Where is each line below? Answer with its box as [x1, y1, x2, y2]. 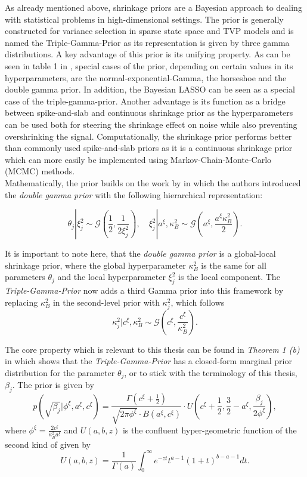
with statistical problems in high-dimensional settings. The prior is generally [5, 13, 284, 25]
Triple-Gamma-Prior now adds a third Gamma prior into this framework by [5, 284, 284, 297]
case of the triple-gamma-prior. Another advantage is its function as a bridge [5, 94, 286, 107]
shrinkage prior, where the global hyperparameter [5, 258, 186, 271]
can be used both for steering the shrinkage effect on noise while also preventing [5, 118, 297, 130]
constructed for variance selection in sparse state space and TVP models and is [5, 24, 294, 37]
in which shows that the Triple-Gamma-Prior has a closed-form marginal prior [5, 355, 292, 367]
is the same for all [201, 258, 266, 271]
